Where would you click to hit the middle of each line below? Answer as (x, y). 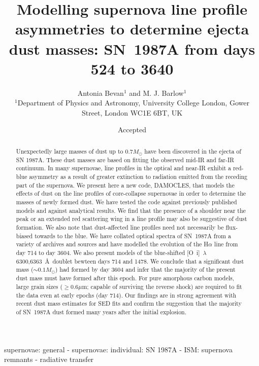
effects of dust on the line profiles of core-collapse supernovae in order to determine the (131, 193)
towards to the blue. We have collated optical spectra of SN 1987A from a (133, 235)
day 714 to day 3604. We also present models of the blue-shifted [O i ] (108, 253)
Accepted (132, 130)
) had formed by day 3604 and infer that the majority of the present (145, 269)
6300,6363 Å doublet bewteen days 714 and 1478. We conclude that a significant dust (130, 261)
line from (226, 244)
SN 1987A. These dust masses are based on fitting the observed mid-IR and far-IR (125, 159)
